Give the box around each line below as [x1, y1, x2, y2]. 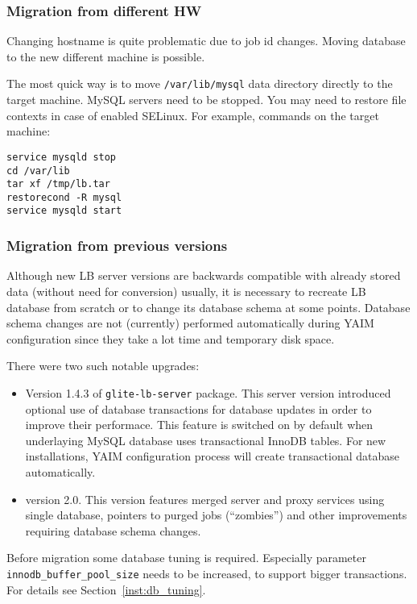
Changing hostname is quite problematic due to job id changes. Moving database [6, 32, 406, 49]
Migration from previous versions [6, 235, 228, 256]
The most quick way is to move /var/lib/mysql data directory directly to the [6, 75, 393, 92]
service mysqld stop [6, 151, 117, 163]
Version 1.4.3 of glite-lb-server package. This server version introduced [25, 384, 391, 401]
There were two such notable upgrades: [6, 357, 200, 374]
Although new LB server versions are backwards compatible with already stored [6, 267, 401, 284]
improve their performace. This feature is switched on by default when [25, 416, 374, 433]
